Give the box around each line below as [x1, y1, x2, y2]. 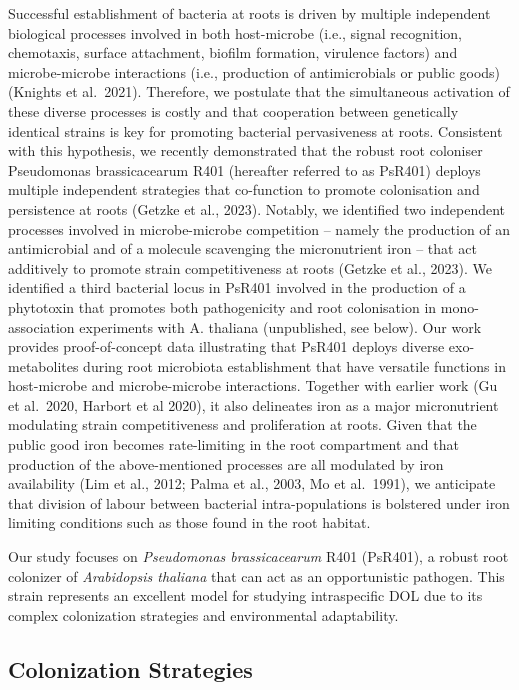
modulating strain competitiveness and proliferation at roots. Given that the [8, 414, 477, 435]
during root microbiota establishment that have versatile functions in [83, 355, 506, 376]
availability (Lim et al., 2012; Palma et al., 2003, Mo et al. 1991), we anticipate [8, 473, 496, 494]
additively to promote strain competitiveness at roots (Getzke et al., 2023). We [8, 257, 492, 278]
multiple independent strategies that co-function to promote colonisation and [8, 179, 480, 200]
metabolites [8, 355, 79, 376]
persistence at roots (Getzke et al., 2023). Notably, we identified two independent [8, 198, 505, 219]
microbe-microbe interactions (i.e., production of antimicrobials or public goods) [8, 61, 501, 82]
